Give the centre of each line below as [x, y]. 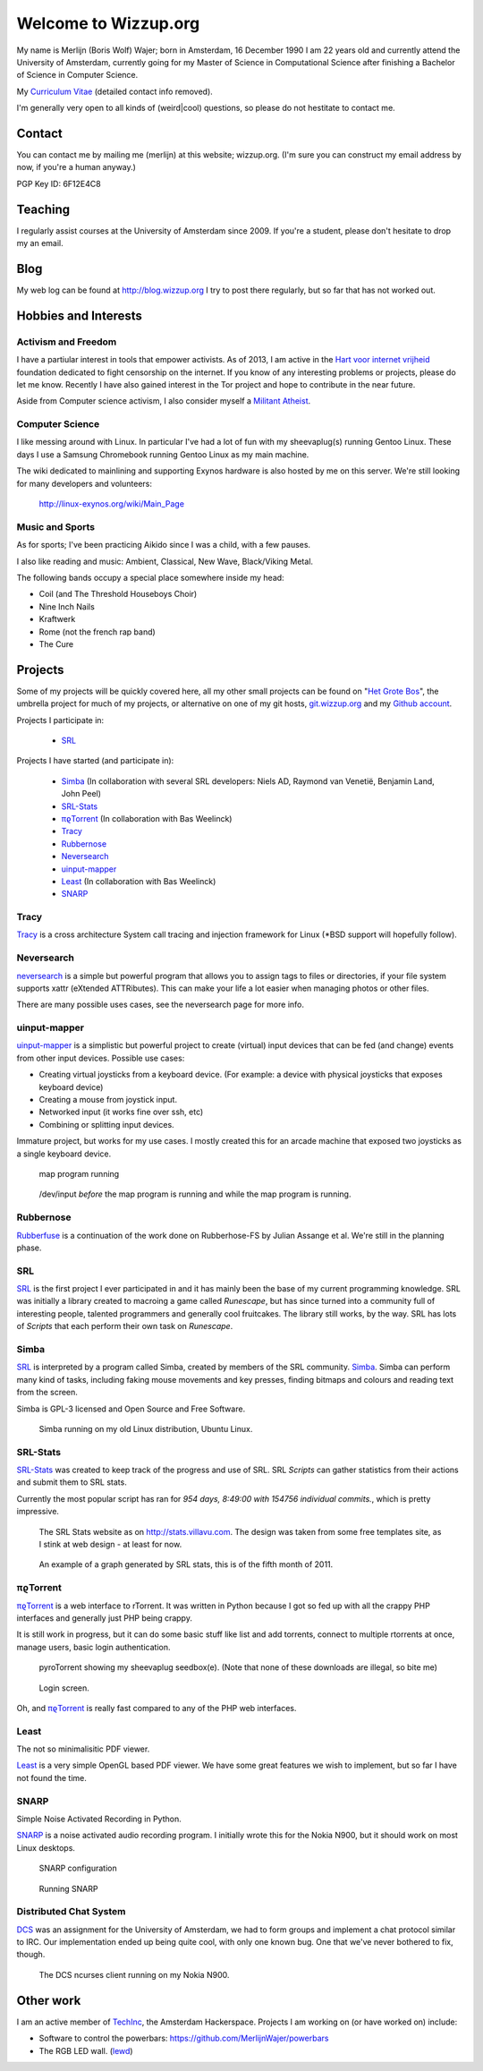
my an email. [40, 243]
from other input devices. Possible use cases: [101, 1058]
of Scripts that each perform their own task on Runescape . [125, 1326]
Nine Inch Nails [67, 606]
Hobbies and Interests [80, 315]
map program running [79, 1174]
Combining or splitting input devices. [106, 1124]
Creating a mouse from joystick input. [108, 1100]
